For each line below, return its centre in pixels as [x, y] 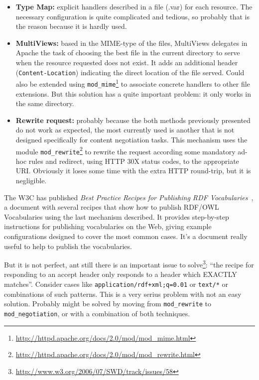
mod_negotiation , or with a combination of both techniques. [97, 313]
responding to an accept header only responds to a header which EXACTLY [121, 274]
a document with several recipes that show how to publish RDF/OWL [112, 207]
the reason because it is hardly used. [71, 26]
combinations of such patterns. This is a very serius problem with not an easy [123, 294]
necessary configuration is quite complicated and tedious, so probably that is [133, 16]
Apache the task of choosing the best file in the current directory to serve [128, 53]
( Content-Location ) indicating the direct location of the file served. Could [130, 72]
